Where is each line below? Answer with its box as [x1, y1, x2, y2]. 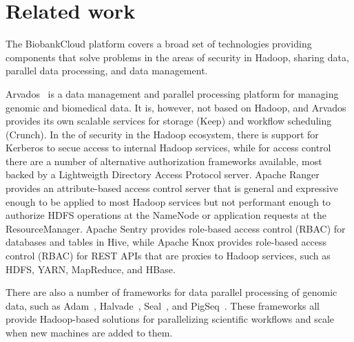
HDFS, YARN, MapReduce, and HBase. [6, 261, 176, 276]
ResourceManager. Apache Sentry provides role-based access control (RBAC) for [6, 221, 346, 235]
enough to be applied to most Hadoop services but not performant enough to [6, 194, 331, 209]
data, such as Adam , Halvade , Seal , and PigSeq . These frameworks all [6, 298, 320, 312]
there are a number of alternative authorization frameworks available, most [6, 153, 322, 168]
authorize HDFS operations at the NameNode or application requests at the [6, 208, 326, 222]
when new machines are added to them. [6, 325, 173, 339]
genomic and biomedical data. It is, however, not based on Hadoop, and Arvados [6, 100, 346, 114]
